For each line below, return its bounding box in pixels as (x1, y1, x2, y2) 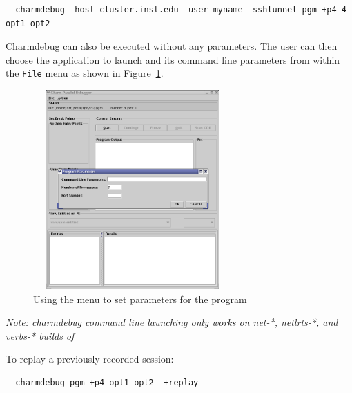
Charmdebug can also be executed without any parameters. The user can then (6, 39, 338, 53)
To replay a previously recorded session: (6, 351, 174, 366)
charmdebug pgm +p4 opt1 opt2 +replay (15, 378, 199, 387)
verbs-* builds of (6, 328, 75, 342)
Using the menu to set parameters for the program (33, 291, 247, 306)
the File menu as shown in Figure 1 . (6, 66, 164, 80)
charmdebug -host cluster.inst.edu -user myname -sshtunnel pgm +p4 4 (15, 5, 346, 15)
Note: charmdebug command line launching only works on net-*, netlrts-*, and (6, 315, 338, 329)
